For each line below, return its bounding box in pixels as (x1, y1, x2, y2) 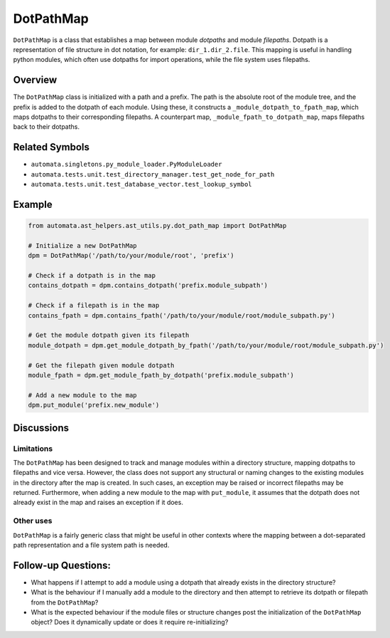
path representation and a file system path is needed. (13, 540, 170, 549)
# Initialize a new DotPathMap (28, 241, 138, 249)
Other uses (13, 516, 53, 526)
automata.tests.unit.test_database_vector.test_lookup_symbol (31, 180, 252, 189)
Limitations (13, 444, 53, 454)
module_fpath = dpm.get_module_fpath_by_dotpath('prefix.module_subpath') (28, 371, 295, 379)
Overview (13, 74, 58, 86)
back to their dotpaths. (13, 122, 80, 131)
